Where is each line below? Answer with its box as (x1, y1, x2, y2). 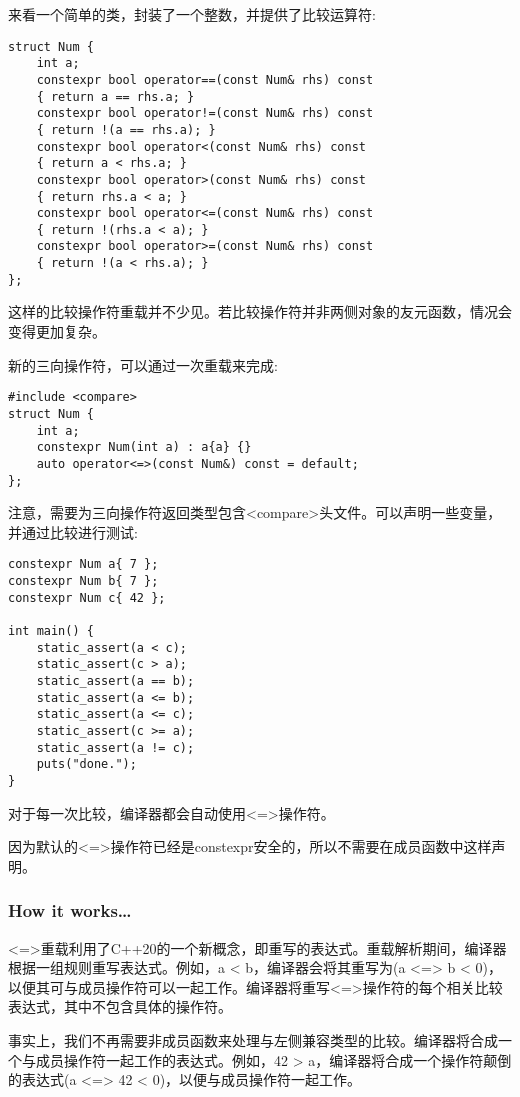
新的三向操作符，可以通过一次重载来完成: (8, 354, 278, 375)
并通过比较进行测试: (8, 521, 138, 542)
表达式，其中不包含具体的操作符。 (8, 996, 232, 1017)
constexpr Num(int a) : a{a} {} (36, 440, 252, 455)
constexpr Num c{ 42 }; (8, 590, 166, 605)
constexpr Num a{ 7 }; (8, 557, 159, 572)
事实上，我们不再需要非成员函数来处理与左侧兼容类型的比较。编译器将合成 (8, 1029, 498, 1050)
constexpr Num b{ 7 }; (8, 574, 159, 588)
